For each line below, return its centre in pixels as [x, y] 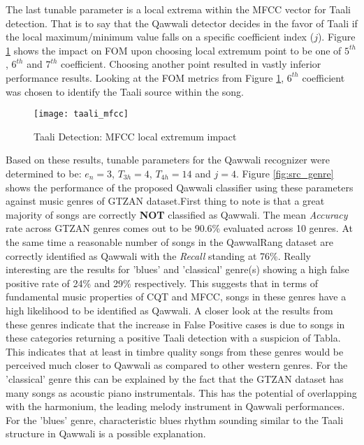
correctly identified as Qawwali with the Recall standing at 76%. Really [158, 255]
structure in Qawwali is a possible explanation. [106, 433]
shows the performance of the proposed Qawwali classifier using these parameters [180, 187]
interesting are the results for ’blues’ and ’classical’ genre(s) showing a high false [177, 269]
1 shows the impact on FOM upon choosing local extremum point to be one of [174, 50]
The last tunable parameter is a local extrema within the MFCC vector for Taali [179, 9]
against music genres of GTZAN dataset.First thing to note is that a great [165, 201]
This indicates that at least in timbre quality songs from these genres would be [175, 351]
